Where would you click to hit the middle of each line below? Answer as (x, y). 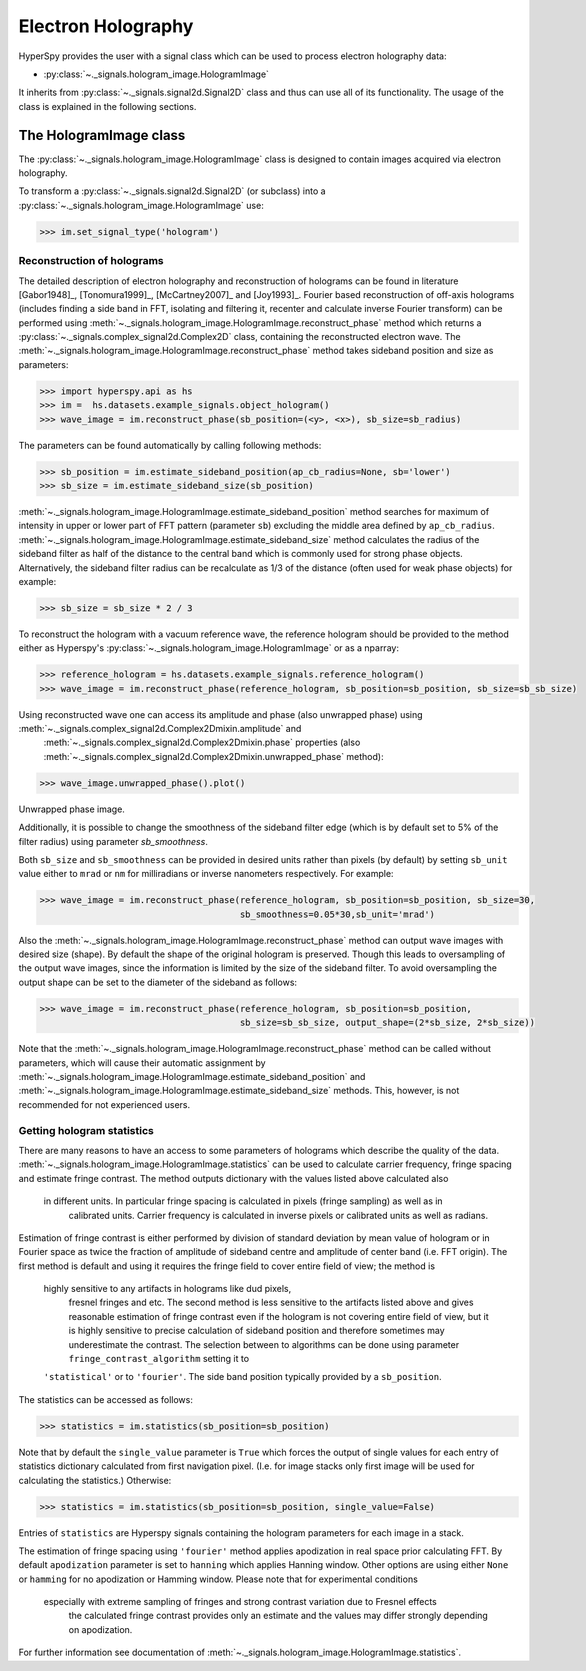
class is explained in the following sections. (107, 106)
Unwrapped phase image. (71, 809)
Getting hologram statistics (86, 1130)
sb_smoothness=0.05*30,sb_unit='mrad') (337, 914)
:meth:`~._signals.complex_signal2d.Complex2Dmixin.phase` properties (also (202, 742)
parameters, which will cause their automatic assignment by (142, 1062)
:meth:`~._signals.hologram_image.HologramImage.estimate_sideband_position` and (192, 1077)
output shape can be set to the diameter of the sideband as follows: (158, 982)
